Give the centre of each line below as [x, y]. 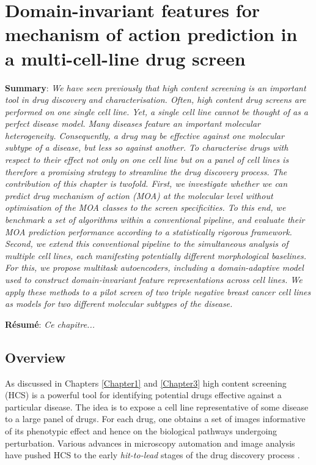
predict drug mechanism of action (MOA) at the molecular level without [139, 195]
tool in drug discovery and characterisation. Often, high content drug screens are [156, 100]
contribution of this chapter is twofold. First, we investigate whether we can [146, 183]
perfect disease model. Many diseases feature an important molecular [133, 123]
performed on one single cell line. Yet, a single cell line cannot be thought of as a [157, 111]
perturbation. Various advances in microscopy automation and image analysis [150, 443]
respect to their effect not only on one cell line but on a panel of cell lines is [147, 160]
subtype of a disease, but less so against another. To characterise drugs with [147, 147]
